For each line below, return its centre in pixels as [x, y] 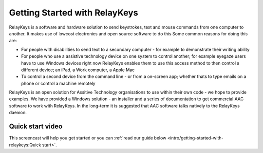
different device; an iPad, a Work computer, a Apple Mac [78, 70]
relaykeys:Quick [25, 145]
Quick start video [36, 127]
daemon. [18, 113]
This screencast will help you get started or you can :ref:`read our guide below [88, 138]
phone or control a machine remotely [58, 83]
